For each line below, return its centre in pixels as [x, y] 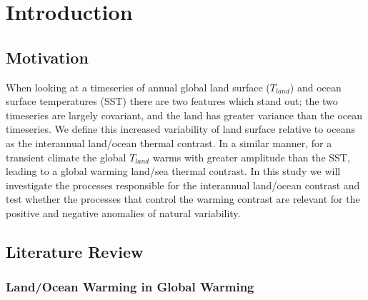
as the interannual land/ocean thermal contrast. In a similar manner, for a [169, 142]
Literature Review [75, 251]
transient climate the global [66, 157]
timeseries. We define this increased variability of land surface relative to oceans [181, 129]
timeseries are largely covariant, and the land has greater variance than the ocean [184, 115]
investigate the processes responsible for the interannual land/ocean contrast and [183, 185]
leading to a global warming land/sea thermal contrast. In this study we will [173, 171]
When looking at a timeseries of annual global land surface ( [138, 87]
